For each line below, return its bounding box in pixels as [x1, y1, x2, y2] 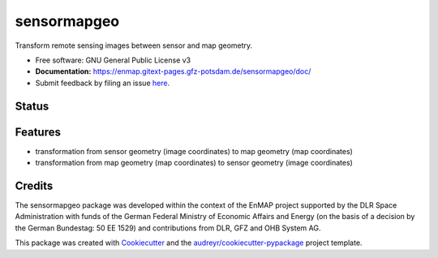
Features [15, 125, 61, 139]
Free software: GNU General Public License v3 [35, 55, 191, 65]
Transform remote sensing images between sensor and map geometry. [15, 41, 253, 50]
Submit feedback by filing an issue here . [35, 78, 170, 88]
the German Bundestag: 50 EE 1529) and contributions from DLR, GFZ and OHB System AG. [15, 223, 321, 233]
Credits [15, 178, 54, 192]
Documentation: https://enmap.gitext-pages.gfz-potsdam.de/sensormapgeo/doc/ [35, 67, 311, 76]
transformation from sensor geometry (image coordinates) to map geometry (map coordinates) [35, 146, 353, 156]
